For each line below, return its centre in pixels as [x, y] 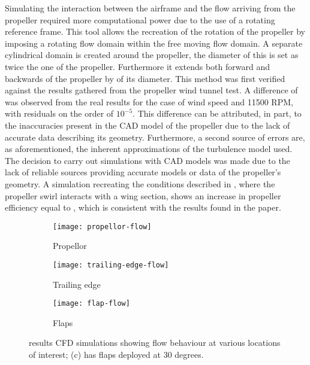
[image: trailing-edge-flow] [111, 265]
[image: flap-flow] [91, 304]
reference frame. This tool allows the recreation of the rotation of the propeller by [155, 31]
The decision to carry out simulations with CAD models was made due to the [148, 160]
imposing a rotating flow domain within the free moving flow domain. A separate [154, 43]
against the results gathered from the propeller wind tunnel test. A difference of [151, 90]
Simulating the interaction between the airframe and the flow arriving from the [150, 8]
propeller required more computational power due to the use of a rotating [140, 19]
